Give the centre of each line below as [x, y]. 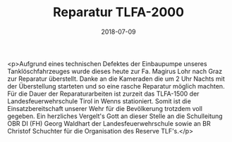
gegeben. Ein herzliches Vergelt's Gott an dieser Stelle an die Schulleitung [115, 116]
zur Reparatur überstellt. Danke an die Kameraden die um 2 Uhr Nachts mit [116, 79]
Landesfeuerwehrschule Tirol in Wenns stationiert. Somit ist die [99, 101]
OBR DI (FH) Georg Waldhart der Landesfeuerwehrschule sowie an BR [109, 123]
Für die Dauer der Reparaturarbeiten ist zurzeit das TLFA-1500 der [103, 93]
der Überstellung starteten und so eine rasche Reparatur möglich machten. [116, 86]
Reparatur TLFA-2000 [118, 12]
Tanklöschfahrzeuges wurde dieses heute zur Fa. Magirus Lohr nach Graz [115, 71]
